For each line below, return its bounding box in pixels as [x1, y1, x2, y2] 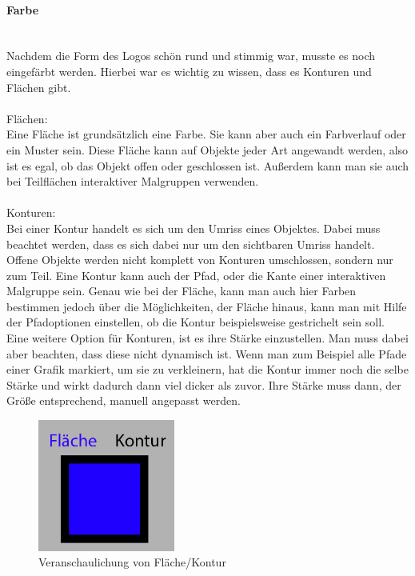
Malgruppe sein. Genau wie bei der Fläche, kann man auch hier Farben [6, 282, 357, 299]
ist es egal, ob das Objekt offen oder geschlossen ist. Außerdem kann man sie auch [6, 157, 409, 174]
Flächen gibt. [6, 78, 71, 95]
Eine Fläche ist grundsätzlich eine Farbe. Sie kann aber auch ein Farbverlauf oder [6, 126, 406, 142]
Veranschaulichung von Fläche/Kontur [38, 554, 226, 570]
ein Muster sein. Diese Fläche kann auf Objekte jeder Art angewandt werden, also [6, 141, 409, 158]
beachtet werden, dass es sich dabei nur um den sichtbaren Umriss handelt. [6, 235, 375, 252]
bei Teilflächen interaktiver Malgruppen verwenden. [6, 173, 259, 190]
